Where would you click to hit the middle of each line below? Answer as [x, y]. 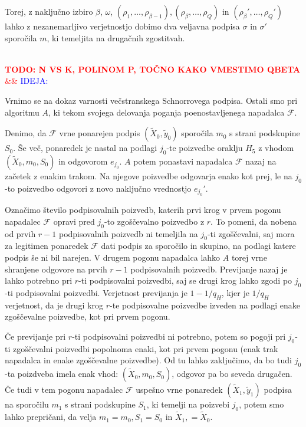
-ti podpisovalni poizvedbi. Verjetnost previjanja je [96, 292]
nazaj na [261, 161]
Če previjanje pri [35, 336]
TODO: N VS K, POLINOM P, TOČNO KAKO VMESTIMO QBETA [153, 69]
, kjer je [235, 292]
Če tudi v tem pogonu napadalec [64, 390]
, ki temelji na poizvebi [188, 404]
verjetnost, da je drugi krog [54, 305]
